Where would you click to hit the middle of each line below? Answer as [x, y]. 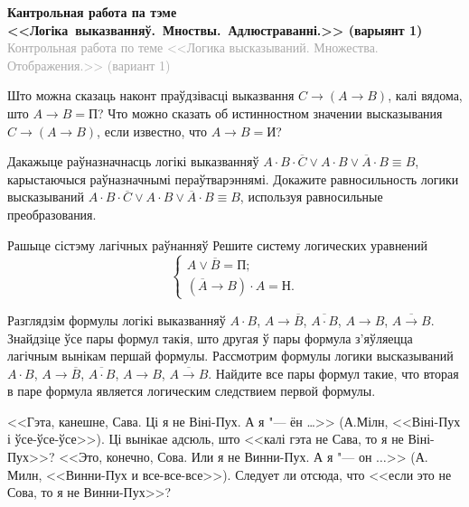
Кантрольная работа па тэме [92, 12]
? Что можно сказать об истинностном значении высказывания [270, 113]
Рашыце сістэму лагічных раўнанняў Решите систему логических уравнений [218, 244]
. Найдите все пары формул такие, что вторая [333, 373]
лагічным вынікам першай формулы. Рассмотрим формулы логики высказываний [230, 356]
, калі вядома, [425, 95]
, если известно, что [152, 131]
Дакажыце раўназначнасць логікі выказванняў [133, 161]
